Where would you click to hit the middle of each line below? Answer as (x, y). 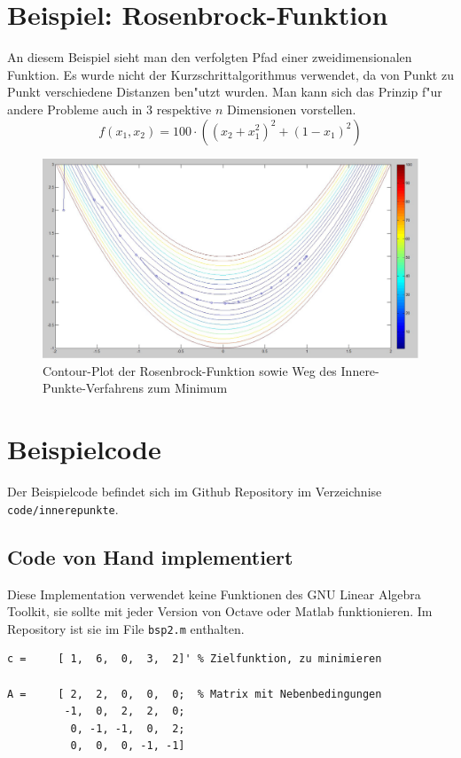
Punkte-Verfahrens (93, 388)
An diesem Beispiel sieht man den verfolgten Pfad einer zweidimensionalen (210, 57)
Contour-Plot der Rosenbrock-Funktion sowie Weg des (190, 370)
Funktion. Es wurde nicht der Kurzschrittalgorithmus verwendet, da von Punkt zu (230, 74)
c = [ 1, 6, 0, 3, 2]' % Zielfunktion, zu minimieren (195, 659)
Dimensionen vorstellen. (291, 109)
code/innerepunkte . (63, 508)
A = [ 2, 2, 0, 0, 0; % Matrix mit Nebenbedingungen (195, 694)
